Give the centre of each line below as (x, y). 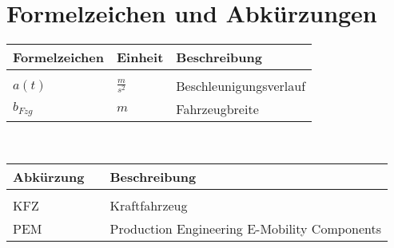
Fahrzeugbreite (217, 109)
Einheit (140, 57)
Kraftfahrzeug (149, 205)
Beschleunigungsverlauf (241, 86)
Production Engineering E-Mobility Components (246, 228)
